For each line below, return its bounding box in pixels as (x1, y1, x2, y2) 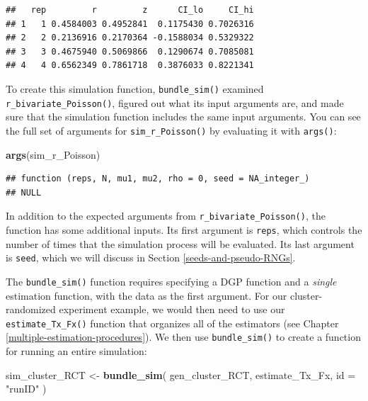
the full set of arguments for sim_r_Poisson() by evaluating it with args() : (6, 123, 337, 137)
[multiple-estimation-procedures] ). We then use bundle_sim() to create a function (6, 329, 361, 344)
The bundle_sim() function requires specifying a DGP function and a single (6, 273, 337, 288)
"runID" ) (6, 381, 47, 396)
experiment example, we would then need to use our (59, 302, 285, 317)
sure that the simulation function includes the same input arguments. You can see (6, 109, 361, 124)
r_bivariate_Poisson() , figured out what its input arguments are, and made (6, 95, 344, 110)
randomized (6, 302, 56, 317)
